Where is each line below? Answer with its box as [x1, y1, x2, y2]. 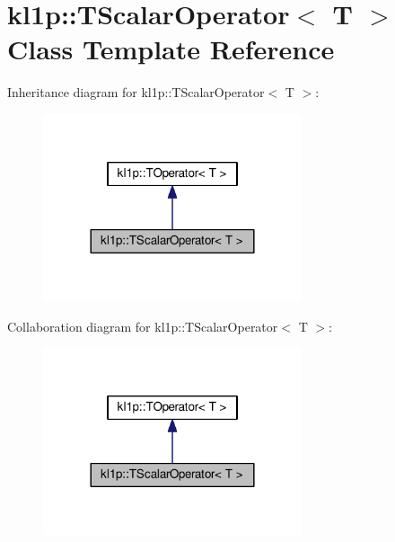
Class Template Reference [7, 31, 335, 67]
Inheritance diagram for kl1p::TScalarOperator [7, 83, 265, 102]
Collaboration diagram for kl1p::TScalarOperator [7, 316, 278, 335]
